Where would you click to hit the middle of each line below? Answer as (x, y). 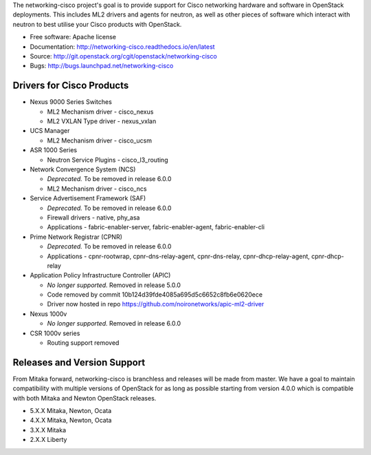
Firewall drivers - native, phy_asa (93, 218)
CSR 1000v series (55, 333)
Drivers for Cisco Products (71, 86)
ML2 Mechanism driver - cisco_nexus (100, 112)
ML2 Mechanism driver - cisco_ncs (97, 189)
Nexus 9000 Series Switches (71, 102)
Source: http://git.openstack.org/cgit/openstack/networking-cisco (124, 56)
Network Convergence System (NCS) (83, 169)
